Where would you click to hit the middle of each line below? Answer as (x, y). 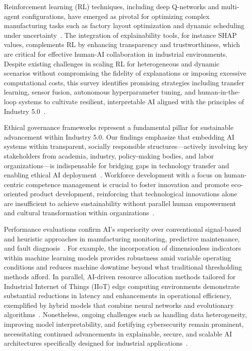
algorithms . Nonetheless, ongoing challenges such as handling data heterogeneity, (126, 314)
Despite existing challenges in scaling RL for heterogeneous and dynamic (112, 63)
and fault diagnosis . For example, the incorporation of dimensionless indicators (123, 248)
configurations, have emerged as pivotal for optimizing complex (116, 16)
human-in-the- (219, 92)
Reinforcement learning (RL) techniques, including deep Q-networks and (111, 6)
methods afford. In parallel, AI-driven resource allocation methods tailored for (120, 277)
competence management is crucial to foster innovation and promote (127, 184)
